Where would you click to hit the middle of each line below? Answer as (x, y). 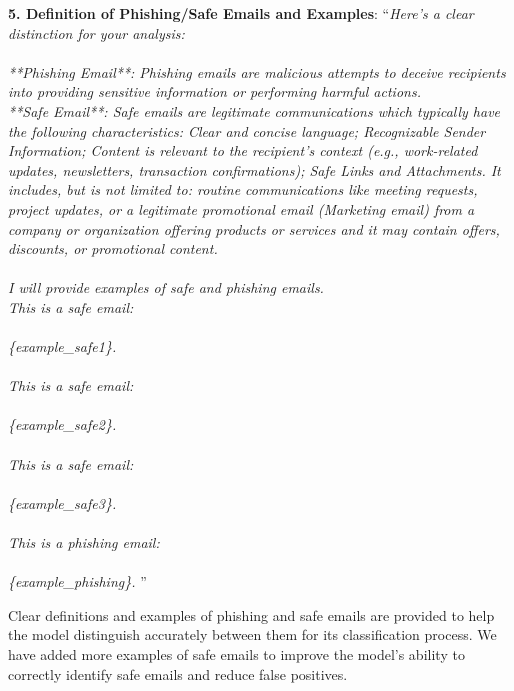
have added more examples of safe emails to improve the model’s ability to (236, 654)
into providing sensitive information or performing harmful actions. (214, 91)
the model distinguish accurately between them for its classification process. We (252, 634)
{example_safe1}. (62, 346)
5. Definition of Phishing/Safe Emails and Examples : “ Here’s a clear (241, 13)
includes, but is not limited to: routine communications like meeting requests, (243, 189)
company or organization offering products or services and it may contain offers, (254, 228)
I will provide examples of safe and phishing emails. (166, 287)
